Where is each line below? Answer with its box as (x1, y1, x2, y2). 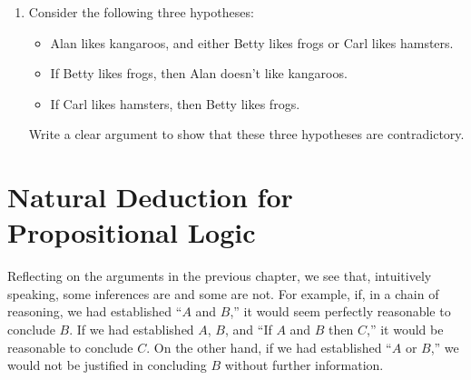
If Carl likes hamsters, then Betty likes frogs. (50, 94, 300, 113)
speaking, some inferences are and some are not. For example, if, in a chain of (7, 284, 439, 303)
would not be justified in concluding (7, 355, 207, 375)
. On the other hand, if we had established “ (146, 337, 392, 356)
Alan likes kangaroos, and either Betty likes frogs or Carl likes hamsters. (50, 33, 454, 52)
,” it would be (367, 320, 444, 339)
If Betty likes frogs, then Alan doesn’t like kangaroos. (50, 64, 348, 83)
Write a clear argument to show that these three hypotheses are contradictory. (28, 125, 465, 144)
